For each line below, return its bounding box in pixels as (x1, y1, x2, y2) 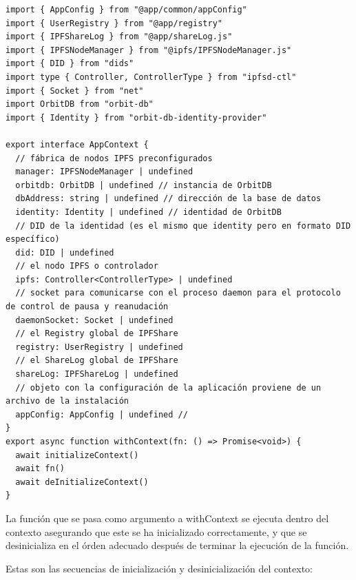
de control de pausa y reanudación (6, 302, 169, 312)
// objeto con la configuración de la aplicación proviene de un (15, 382, 322, 393)
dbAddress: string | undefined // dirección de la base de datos (15, 194, 322, 204)
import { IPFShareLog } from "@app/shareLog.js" (6, 32, 233, 42)
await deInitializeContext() (15, 477, 149, 487)
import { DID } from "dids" (6, 59, 134, 69)
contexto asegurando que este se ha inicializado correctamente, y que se (6, 524, 307, 539)
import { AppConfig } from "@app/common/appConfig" (6, 5, 247, 14)
